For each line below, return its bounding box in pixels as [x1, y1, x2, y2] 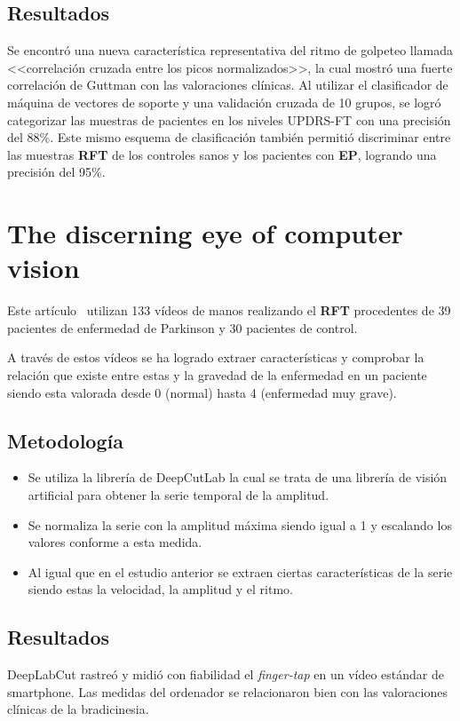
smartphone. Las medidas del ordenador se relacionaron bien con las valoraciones [7, 682, 448, 701]
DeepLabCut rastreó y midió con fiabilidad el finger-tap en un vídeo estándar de [7, 665, 445, 684]
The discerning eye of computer [7, 215, 403, 251]
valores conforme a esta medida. [28, 533, 202, 551]
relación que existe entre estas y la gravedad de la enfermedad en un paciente [7, 366, 427, 384]
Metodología [7, 426, 123, 454]
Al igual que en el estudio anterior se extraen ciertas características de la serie [28, 562, 453, 581]
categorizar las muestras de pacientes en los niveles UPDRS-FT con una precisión [7, 110, 451, 129]
